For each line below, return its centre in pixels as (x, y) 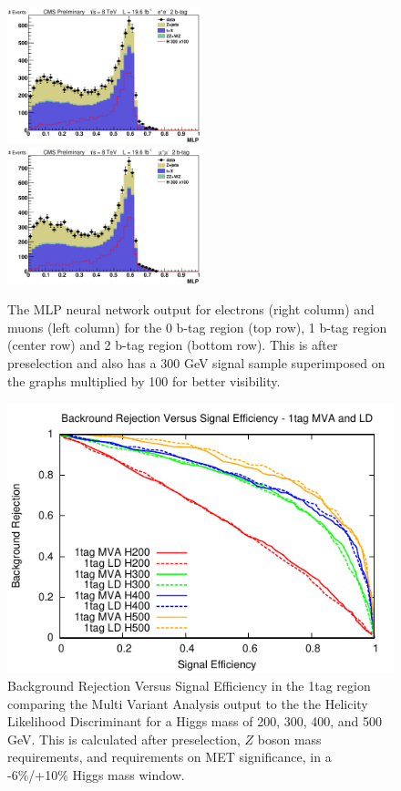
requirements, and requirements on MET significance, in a (170, 757)
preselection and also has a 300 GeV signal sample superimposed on (196, 362)
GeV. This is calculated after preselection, (124, 739)
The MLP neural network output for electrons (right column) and (191, 309)
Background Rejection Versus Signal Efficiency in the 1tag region (189, 686)
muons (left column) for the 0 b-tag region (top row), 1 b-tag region (197, 327)
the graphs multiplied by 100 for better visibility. (144, 380)
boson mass (289, 739)
